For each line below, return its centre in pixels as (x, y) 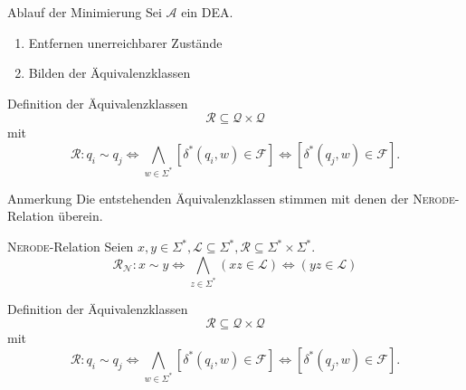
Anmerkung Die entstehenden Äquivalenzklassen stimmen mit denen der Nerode (231, 198)
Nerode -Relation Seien (71, 247)
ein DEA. (207, 12)
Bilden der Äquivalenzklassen (109, 73)
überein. (81, 216)
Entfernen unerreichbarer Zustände (125, 42)
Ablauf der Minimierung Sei (85, 12)
